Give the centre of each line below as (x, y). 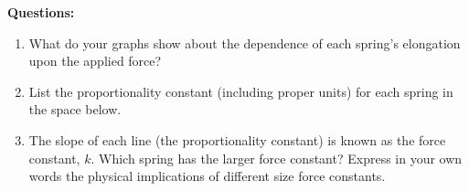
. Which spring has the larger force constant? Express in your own (277, 158)
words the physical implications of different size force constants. (207, 176)
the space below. (75, 109)
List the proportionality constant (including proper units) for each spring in (241, 91)
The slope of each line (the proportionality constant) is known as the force (237, 139)
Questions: (41, 12)
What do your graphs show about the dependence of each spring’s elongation (245, 42)
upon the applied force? (95, 61)
